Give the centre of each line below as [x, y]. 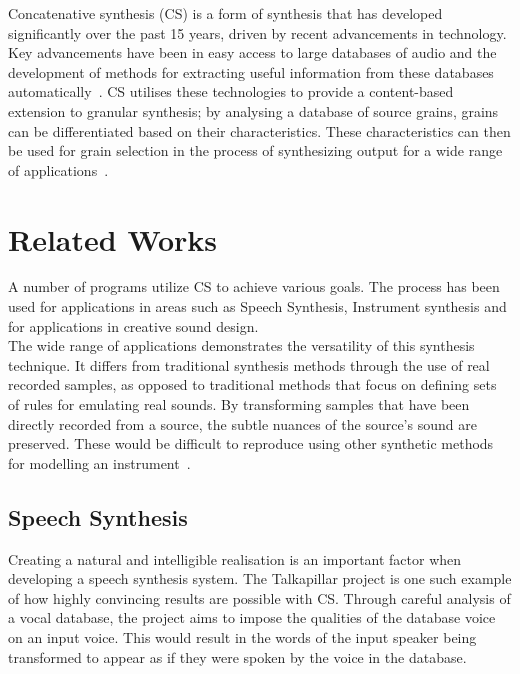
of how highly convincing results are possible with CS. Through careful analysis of [259, 597]
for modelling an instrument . [99, 462]
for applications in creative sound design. [133, 325]
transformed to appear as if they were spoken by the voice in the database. [237, 656]
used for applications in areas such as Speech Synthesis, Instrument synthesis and [257, 306]
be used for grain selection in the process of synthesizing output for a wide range [255, 150]
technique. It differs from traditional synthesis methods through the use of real [249, 364]
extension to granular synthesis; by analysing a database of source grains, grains [253, 110]
